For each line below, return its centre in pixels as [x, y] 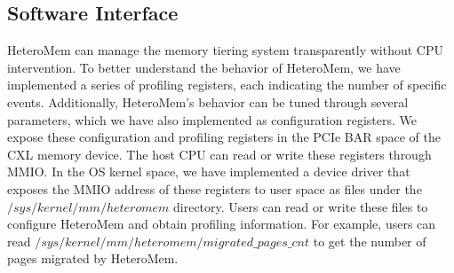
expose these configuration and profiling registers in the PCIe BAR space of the [224, 137]
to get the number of [370, 241]
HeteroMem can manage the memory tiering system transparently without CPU [225, 50]
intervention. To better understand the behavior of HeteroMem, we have [204, 67]
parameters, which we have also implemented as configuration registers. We [212, 119]
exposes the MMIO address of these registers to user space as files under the [215, 188]
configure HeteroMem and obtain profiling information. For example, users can [222, 224]
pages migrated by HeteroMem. [93, 258]
